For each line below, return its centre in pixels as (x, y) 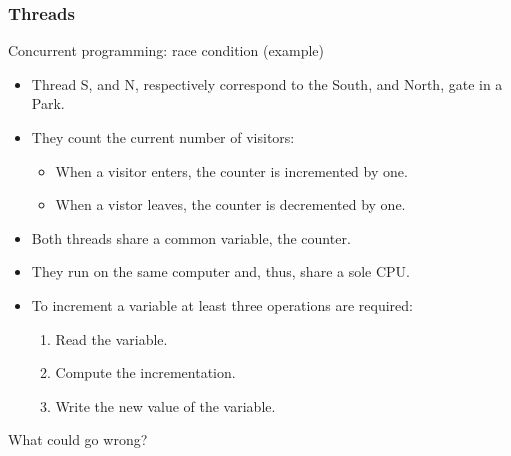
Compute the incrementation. (145, 372)
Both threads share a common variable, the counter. (191, 237)
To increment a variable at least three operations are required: (222, 304)
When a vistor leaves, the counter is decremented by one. (230, 204)
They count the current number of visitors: (163, 137)
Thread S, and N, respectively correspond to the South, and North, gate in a (267, 83)
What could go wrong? (78, 439)
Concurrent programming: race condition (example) (166, 50)
